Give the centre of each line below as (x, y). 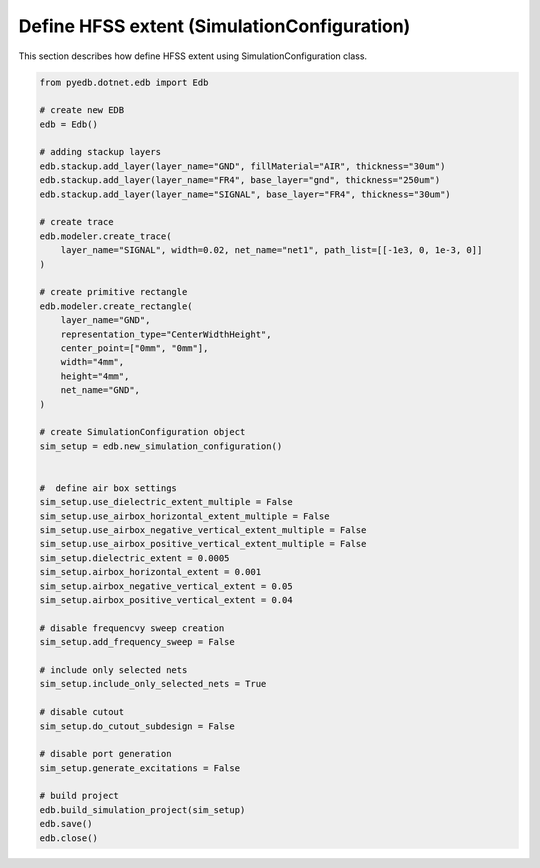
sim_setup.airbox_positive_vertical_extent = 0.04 (166, 599)
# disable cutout (82, 712)
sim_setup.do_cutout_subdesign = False (137, 726)
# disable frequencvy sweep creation (132, 628)
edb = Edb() (69, 124)
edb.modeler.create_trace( (105, 236)
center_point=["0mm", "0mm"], (134, 348)
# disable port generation (105, 754)
